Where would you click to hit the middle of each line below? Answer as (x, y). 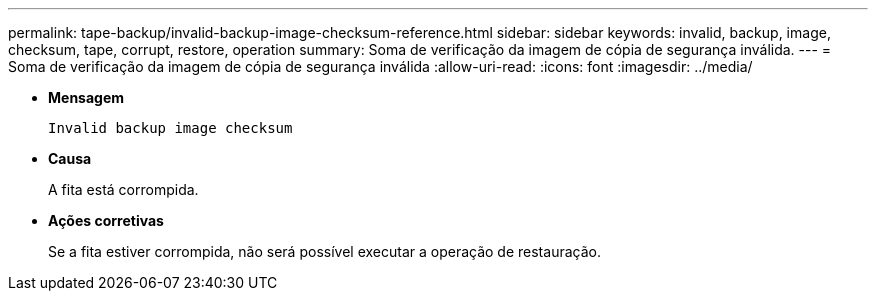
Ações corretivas (106, 220)
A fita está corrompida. (123, 189)
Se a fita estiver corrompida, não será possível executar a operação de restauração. (324, 251)
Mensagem (86, 97)
